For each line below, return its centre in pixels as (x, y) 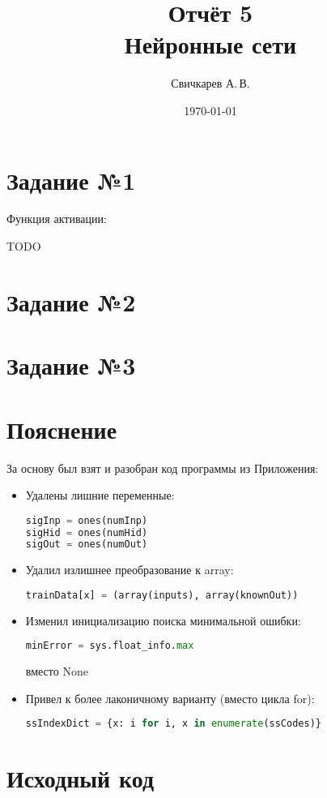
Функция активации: (57, 219)
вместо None (57, 671)
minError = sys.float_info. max (110, 646)
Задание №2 (71, 301)
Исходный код (81, 777)
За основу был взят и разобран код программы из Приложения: (163, 468)
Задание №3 (71, 365)
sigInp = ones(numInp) (87, 520)
